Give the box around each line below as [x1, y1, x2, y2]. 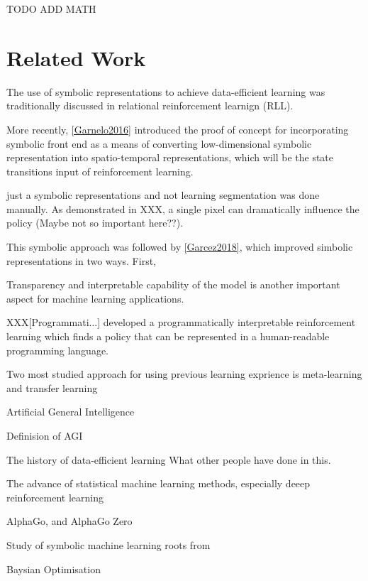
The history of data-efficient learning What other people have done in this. [6, 452, 331, 467]
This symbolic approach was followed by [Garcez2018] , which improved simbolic [6, 239, 353, 254]
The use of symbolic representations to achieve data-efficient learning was [6, 84, 325, 99]
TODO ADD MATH [6, 1, 96, 16]
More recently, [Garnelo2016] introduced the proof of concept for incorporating [6, 121, 349, 136]
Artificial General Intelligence [6, 404, 135, 419]
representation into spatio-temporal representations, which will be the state [6, 150, 334, 165]
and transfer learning [6, 380, 98, 395]
